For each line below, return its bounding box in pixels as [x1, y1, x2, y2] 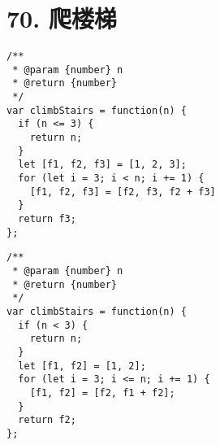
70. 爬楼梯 [6, 2, 117, 35]
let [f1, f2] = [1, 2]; [18, 360, 146, 372]
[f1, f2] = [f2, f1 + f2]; [29, 386, 175, 399]
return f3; [18, 213, 76, 225]
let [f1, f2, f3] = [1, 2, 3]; [18, 159, 187, 171]
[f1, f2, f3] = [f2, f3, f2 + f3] [29, 185, 216, 198]
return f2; [18, 414, 76, 426]
